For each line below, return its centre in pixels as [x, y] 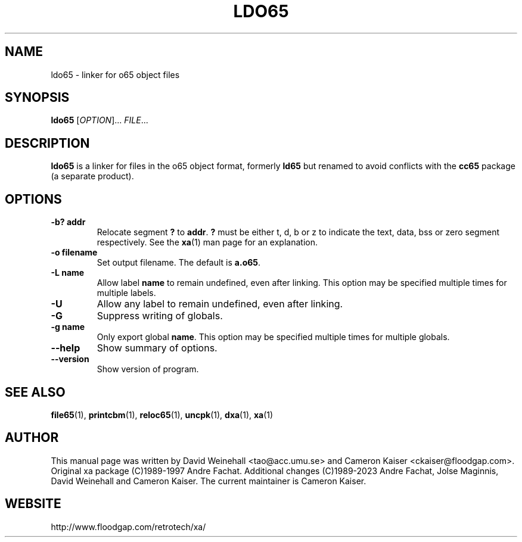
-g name [68, 327]
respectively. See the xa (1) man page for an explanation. [207, 242]
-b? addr [68, 222]
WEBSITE [33, 504]
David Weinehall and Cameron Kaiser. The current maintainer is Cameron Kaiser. [209, 481]
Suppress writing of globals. [160, 316]
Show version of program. [148, 369]
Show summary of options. [157, 348]
